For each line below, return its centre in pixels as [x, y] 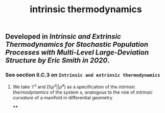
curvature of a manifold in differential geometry [63, 98]
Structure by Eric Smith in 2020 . [57, 60]
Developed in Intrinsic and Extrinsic [63, 37]
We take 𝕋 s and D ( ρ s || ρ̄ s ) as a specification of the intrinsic [74, 87]
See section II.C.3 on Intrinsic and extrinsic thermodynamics [83, 75]
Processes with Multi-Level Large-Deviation [77, 53]
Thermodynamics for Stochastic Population [77, 45]
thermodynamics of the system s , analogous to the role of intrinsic [83, 92]
